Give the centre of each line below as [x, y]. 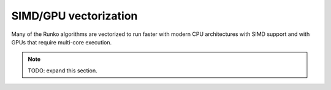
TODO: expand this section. [63, 71]
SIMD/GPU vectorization [74, 16]
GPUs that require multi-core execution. [62, 42]
